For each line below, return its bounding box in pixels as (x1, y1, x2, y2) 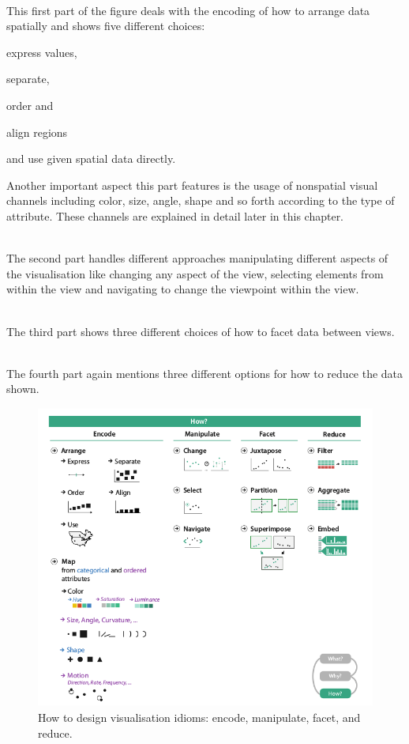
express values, (6, 43, 77, 60)
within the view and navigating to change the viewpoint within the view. (6, 281, 359, 297)
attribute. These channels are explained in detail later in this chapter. (6, 207, 344, 224)
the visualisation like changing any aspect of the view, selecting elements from (6, 265, 384, 281)
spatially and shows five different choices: (6, 17, 205, 34)
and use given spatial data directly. (6, 150, 176, 167)
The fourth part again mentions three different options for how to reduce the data (6, 364, 403, 381)
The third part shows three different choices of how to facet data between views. (6, 323, 395, 339)
